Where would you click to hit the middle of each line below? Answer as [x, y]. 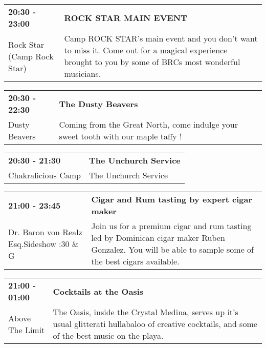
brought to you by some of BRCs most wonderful [152, 62]
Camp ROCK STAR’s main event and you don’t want [161, 38]
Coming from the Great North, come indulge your [149, 124]
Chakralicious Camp [45, 175]
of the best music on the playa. [108, 335]
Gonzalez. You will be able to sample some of [172, 249]
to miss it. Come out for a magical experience [146, 50]
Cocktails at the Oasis [98, 291]
